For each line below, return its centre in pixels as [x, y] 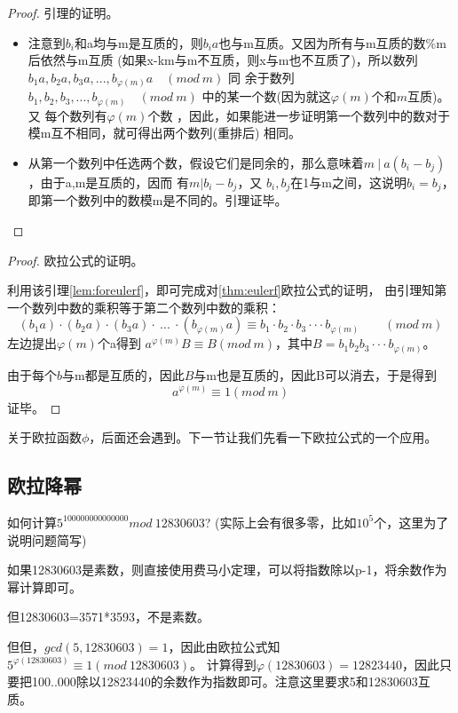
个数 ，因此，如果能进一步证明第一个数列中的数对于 [299, 115]
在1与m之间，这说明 [348, 182]
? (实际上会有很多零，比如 [280, 522]
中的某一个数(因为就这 [266, 96]
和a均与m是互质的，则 [138, 42]
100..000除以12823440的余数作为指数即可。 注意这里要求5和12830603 [225, 681]
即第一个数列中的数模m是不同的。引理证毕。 [158, 200]
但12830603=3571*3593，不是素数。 [108, 617]
